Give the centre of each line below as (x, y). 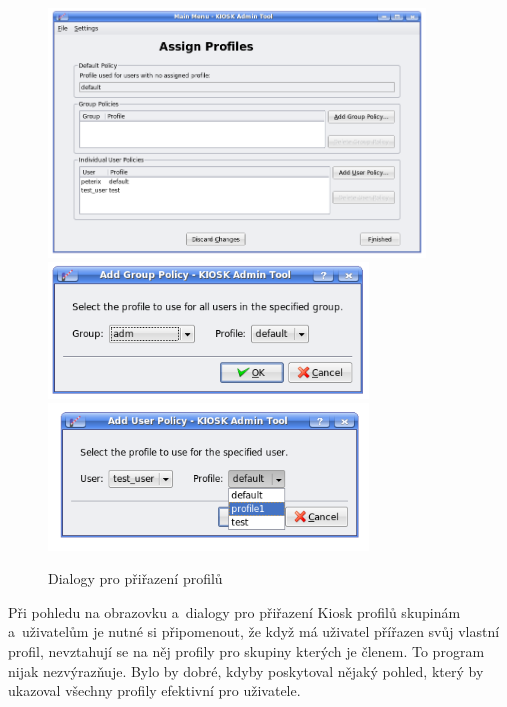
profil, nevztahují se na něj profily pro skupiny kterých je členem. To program (246, 651)
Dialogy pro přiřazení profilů (135, 578)
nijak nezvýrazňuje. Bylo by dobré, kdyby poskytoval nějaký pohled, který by (246, 670)
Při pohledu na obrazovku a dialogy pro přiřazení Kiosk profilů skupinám (234, 611)
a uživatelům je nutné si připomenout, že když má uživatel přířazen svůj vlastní (254, 631)
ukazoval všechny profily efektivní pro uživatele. (154, 690)
